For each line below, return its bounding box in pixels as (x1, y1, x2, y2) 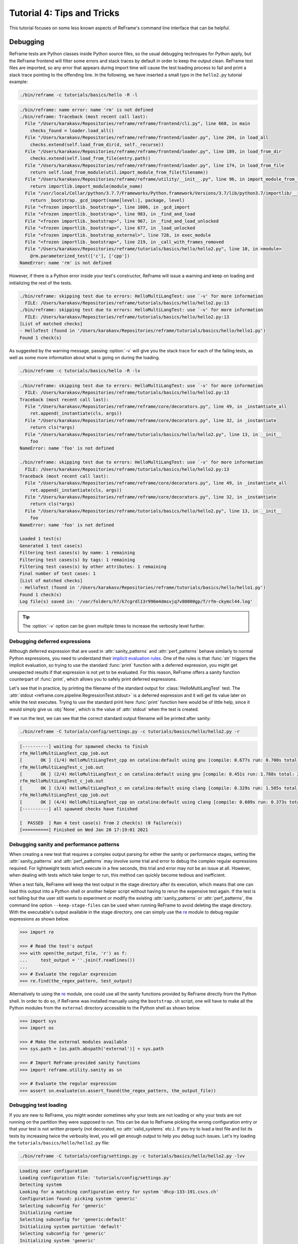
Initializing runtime (19, 1210, 73, 1216)
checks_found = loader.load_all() (30, 127, 114, 133)
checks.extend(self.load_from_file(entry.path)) (30, 156, 151, 161)
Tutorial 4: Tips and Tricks (9, 7, 120, 18)
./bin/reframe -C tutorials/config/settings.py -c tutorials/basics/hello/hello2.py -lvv (19, 1153, 245, 1159)
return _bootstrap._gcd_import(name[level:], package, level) (30, 197, 185, 203)
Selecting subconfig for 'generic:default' (19, 1217, 128, 1223)
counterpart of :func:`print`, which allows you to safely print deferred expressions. (9, 676, 177, 682)
